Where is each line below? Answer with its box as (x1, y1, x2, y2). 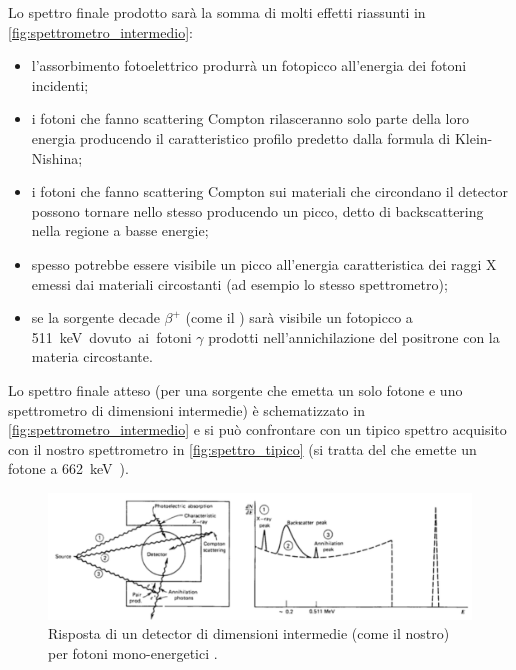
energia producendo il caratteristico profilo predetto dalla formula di (31, 127, 451, 148)
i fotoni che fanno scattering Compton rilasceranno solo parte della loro (31, 108, 469, 129)
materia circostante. (31, 346, 153, 367)
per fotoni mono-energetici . (48, 642, 218, 663)
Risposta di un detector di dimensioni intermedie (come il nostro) (48, 623, 450, 644)
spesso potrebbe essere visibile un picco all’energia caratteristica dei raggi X (31, 253, 497, 274)
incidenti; (31, 74, 89, 95)
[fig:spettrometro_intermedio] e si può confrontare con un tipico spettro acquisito (8, 419, 507, 440)
